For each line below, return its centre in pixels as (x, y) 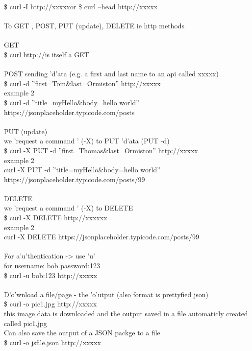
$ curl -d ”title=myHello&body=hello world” (72, 102)
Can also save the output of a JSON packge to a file (82, 333)
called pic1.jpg (25, 323)
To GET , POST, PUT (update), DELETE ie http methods (94, 26)
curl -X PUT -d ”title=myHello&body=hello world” (82, 170)
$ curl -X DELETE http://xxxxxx (56, 218)
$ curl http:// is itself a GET (47, 54)
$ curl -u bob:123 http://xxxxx (51, 275)
